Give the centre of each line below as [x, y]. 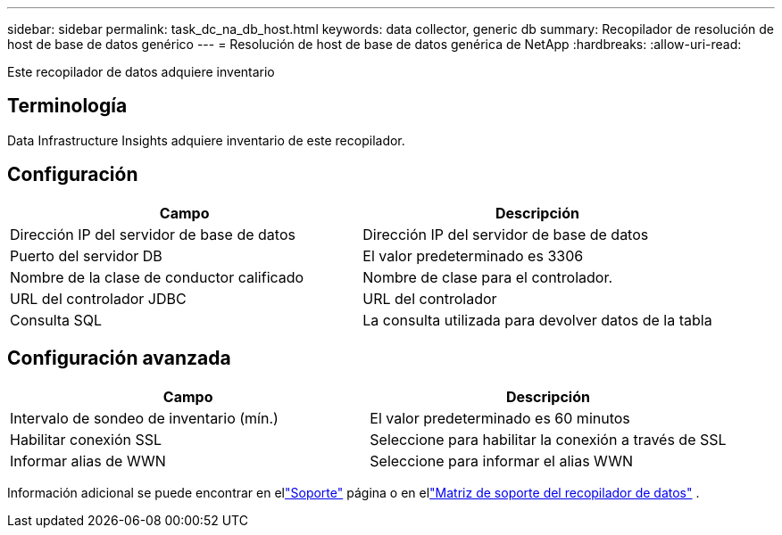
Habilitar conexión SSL [86, 439]
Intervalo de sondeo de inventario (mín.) [144, 418]
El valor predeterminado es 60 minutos [500, 418]
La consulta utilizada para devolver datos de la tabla [537, 320]
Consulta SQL [56, 320]
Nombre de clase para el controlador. [488, 277]
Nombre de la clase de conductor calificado [157, 277]
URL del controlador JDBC [98, 298]
